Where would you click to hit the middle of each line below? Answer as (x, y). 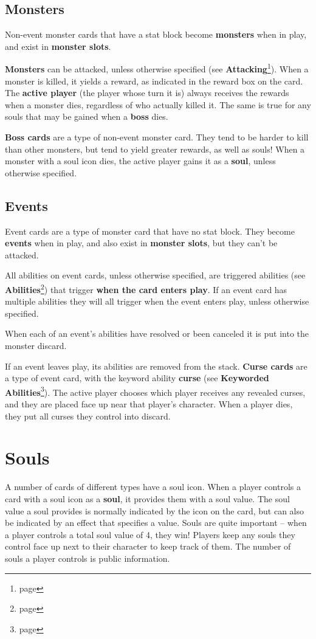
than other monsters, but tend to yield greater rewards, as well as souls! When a (155, 149)
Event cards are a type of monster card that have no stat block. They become (150, 231)
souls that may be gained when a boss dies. (87, 116)
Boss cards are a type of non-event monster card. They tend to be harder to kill (157, 137)
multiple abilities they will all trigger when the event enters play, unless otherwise (157, 301)
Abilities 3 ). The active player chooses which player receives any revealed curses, (155, 391)
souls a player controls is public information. (88, 558)
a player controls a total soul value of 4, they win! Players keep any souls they (150, 534)
